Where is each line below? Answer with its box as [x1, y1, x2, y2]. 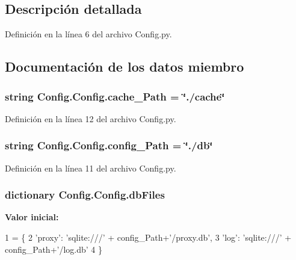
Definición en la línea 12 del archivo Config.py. [5, 112, 176, 125]
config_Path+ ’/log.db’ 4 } [5, 243, 103, 255]
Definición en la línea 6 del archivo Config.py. [5, 28, 172, 40]
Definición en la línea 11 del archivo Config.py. [5, 161, 176, 174]
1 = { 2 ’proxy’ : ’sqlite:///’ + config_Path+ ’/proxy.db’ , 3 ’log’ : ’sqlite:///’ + [5, 231, 292, 244]
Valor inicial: [5, 211, 59, 223]
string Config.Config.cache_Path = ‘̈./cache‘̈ [5, 88, 225, 104]
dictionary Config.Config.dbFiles [5, 187, 165, 202]
